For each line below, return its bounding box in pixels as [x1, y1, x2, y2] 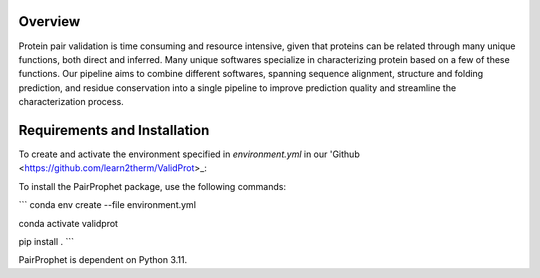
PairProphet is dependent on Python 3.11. [18, 254, 188, 266]
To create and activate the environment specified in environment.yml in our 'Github [18, 148, 360, 160]
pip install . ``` [18, 235, 75, 247]
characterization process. [18, 96, 124, 108]
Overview [18, 13, 81, 30]
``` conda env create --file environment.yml [18, 199, 197, 211]
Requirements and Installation [18, 121, 210, 139]
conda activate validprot [18, 217, 119, 229]
